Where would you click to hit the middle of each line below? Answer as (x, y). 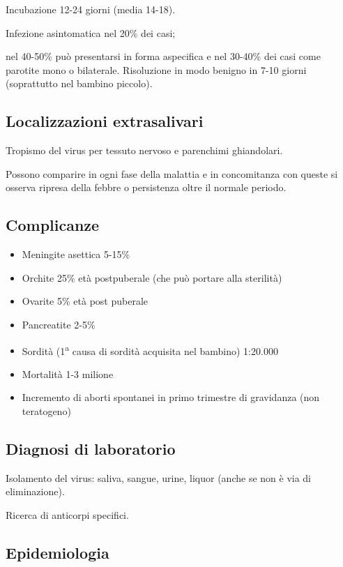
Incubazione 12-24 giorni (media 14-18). (91, 9)
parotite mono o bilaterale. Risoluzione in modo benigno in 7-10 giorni (156, 69)
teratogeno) (46, 410)
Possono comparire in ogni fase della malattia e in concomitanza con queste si (172, 173)
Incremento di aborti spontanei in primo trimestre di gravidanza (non (171, 397)
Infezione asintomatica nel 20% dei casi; (91, 32)
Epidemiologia (58, 552)
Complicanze (53, 225)
